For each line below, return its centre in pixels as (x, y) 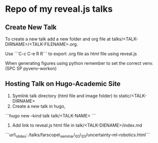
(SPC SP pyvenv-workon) (31, 68)
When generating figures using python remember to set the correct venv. (79, 63)
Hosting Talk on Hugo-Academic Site (63, 84)
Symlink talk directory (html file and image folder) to (65, 96)
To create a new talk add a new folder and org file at (58, 39)
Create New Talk (31, 27)
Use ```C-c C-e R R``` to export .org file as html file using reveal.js (71, 54)
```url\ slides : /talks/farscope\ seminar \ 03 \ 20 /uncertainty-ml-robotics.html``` (78, 135)
